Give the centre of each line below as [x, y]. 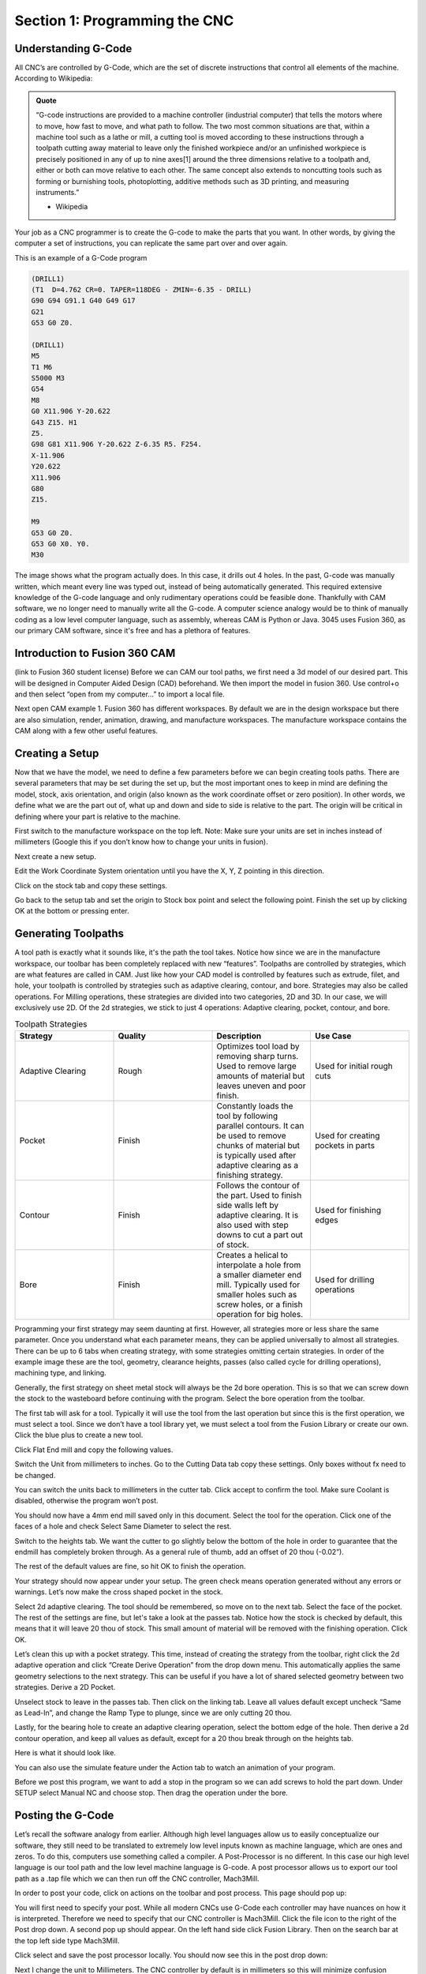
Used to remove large [257, 1066]
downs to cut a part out [260, 1234]
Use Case [333, 1036]
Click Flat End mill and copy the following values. [94, 1450]
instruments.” [58, 192]
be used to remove [251, 1135]
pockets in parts [344, 1145]
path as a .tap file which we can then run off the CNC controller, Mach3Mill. [137, 1878]
